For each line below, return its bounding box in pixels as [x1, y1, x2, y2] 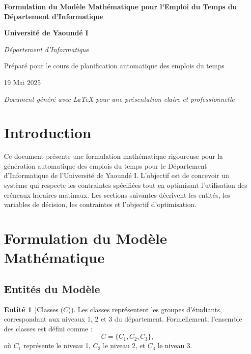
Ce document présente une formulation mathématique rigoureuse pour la [4, 151, 223, 161]
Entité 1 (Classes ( [4, 304, 63, 314]
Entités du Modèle [4, 281, 100, 296]
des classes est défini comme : [4, 323, 92, 333]
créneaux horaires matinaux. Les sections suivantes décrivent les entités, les [4, 189, 230, 200]
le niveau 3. [157, 340, 192, 351]
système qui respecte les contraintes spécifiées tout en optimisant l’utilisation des [4, 180, 248, 190]
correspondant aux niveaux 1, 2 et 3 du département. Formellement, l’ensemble [4, 314, 242, 324]
